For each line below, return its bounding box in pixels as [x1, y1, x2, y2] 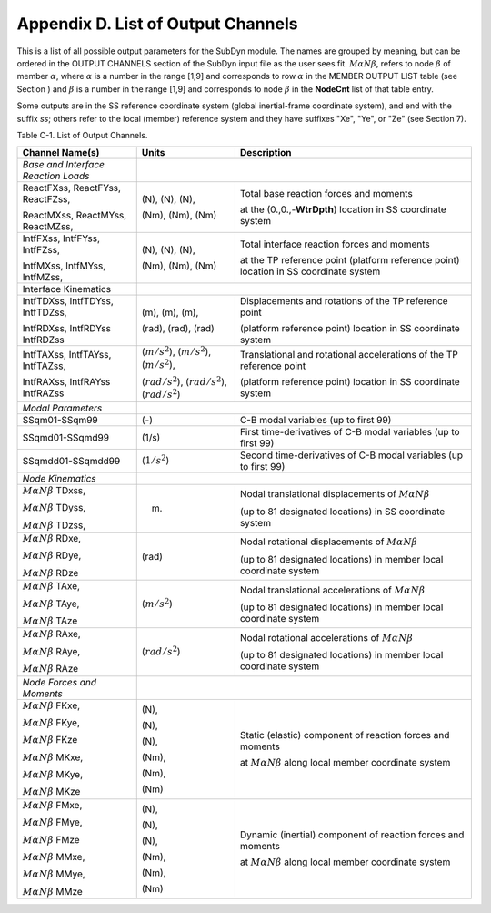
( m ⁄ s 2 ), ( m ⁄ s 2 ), [141, 344, 212, 359]
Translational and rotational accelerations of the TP [239, 349, 458, 361]
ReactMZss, [22, 220, 74, 233]
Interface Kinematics [22, 283, 112, 296]
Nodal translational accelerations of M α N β [239, 583, 426, 596]
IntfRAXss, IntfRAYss [22, 376, 111, 389]
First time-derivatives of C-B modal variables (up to [239, 425, 460, 438]
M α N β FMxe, [22, 798, 83, 811]
